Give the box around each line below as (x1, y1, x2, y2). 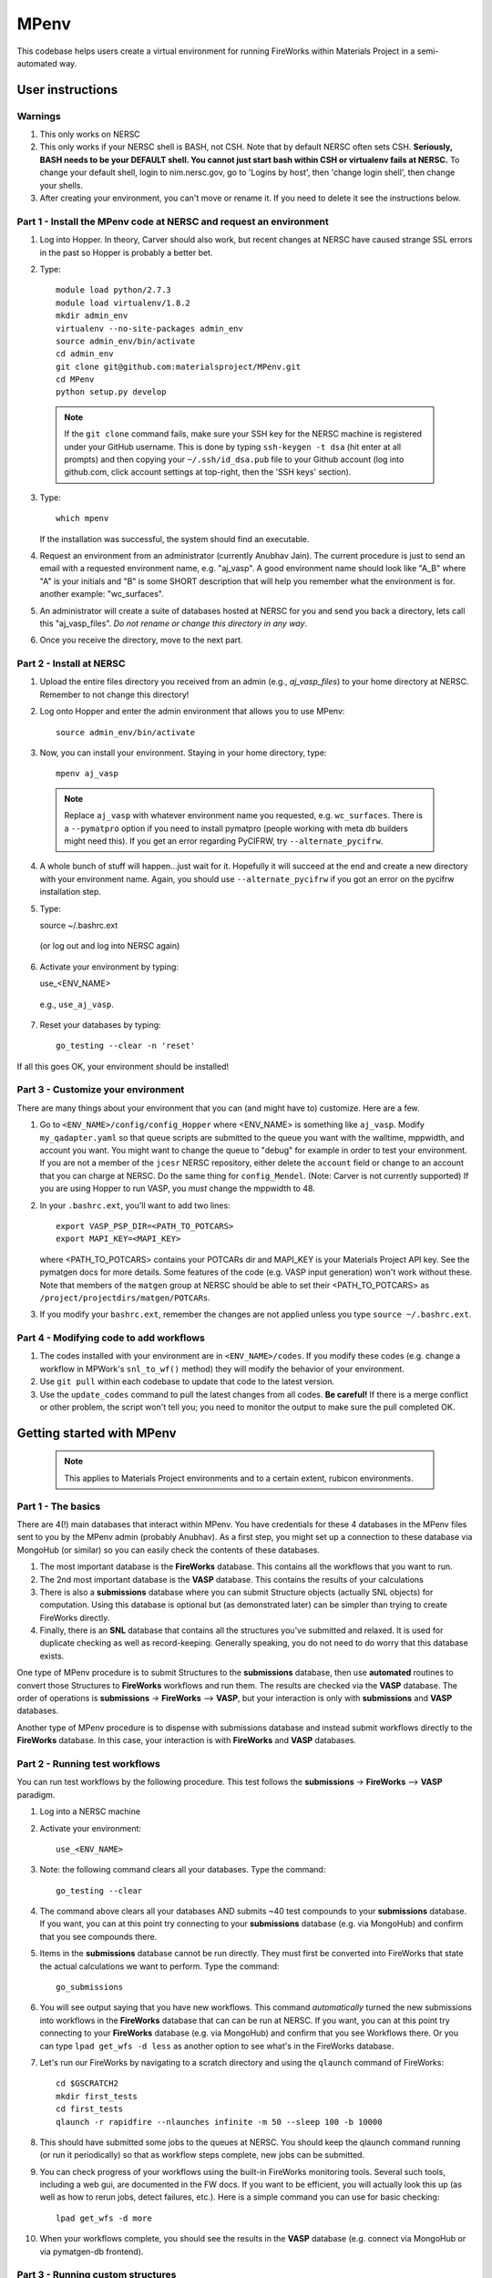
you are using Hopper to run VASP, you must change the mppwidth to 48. (39, 1183, 316, 1194)
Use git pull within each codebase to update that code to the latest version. (39, 1376, 335, 1387)
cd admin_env (56, 349, 114, 359)
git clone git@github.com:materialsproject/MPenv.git (56, 361, 301, 372)
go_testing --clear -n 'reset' (56, 1041, 196, 1052)
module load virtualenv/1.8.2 (56, 297, 191, 308)
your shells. (39, 180, 84, 190)
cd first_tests (56, 2104, 124, 2114)
